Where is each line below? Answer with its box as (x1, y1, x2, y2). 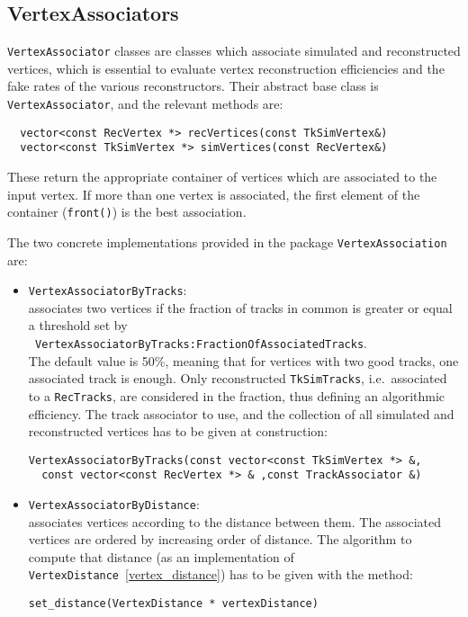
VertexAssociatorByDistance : (28, 495, 200, 514)
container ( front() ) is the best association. (7, 202, 247, 221)
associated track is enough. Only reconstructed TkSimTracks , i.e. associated (28, 369, 447, 388)
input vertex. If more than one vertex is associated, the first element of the (7, 184, 420, 203)
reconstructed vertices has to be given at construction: (28, 422, 328, 441)
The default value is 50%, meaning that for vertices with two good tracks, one (28, 351, 459, 370)
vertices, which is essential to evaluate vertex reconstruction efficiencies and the (7, 58, 445, 77)
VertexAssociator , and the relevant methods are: (7, 94, 283, 113)
